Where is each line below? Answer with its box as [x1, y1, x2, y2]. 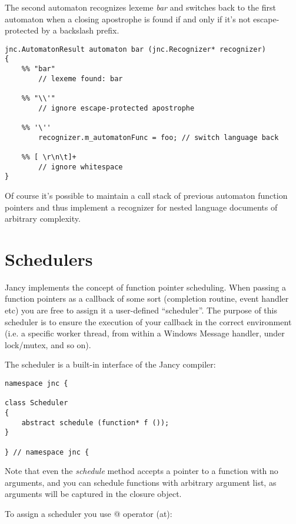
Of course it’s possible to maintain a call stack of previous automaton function [5, 189, 288, 201]
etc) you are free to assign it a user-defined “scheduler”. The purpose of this [5, 304, 278, 316]
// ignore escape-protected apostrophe [38, 104, 195, 112]
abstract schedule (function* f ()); [21, 418, 169, 427]
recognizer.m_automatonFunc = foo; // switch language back [38, 133, 279, 142]
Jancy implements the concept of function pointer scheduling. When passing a [5, 281, 287, 293]
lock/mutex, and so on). [5, 338, 91, 351]
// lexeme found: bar [38, 74, 123, 83]
